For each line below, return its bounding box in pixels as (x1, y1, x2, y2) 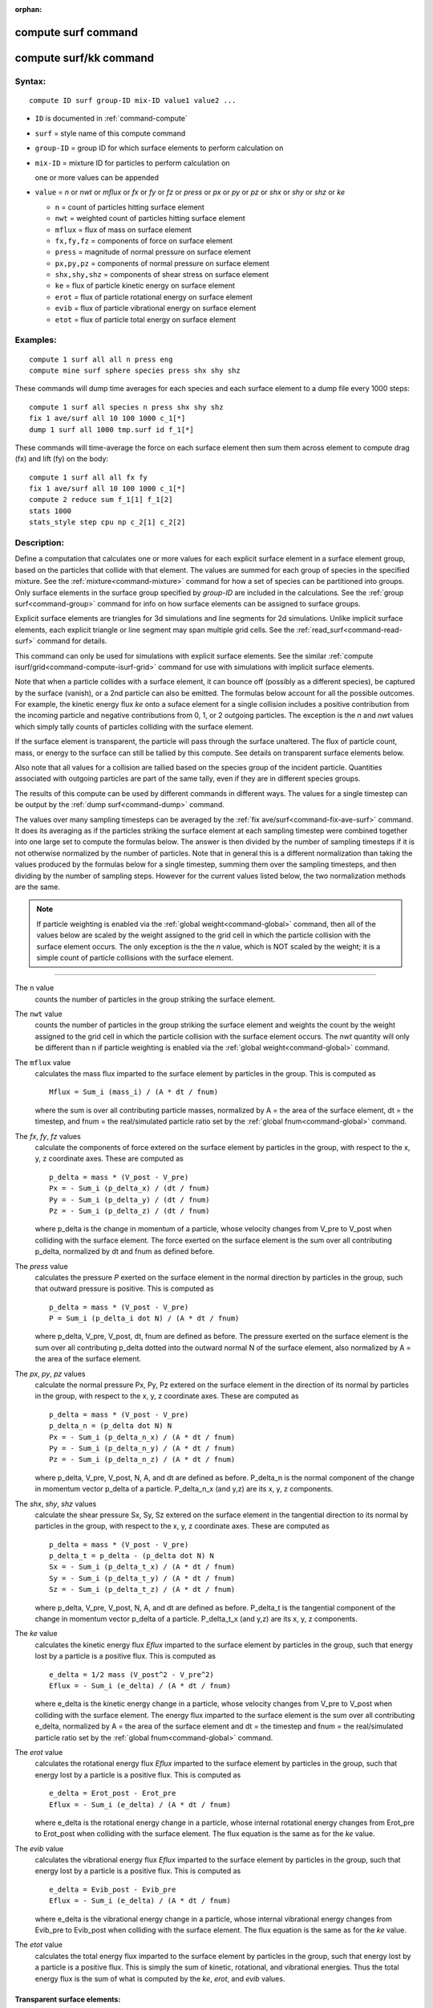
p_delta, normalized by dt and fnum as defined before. (34, 1247, 215, 1256)
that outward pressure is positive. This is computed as (34, 1284, 214, 1293)
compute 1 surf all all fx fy (29, 472, 148, 482)
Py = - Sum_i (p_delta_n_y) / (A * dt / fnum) (49, 1443, 236, 1453)
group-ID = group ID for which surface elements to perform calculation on (34, 143, 284, 153)
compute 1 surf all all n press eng (29, 354, 173, 364)
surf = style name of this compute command (34, 129, 186, 138)
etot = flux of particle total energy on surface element (55, 314, 237, 324)
